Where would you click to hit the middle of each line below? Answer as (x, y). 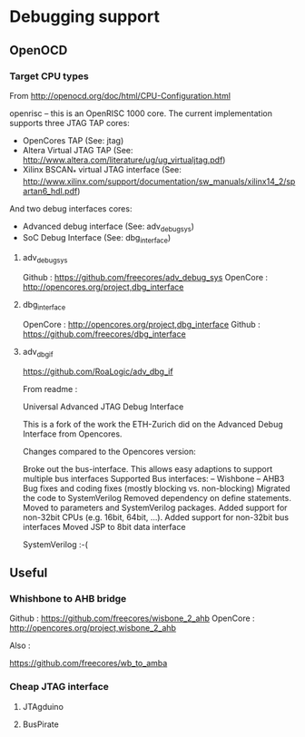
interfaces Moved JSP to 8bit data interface (104, 526)
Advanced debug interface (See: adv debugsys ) (108, 227)
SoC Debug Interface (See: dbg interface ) (97, 239)
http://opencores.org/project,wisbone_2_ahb (93, 628)
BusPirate (40, 724)
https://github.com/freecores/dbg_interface (104, 334)
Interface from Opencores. (72, 434)
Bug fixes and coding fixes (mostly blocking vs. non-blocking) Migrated (156, 488)
